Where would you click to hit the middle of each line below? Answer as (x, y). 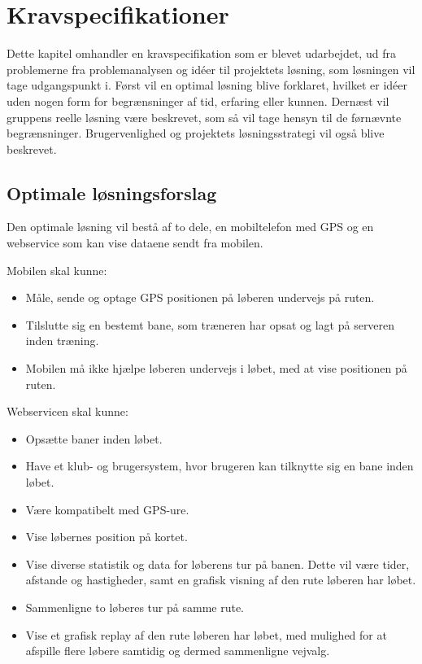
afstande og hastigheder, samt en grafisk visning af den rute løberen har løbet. (221, 580)
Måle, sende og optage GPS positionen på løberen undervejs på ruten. (200, 297)
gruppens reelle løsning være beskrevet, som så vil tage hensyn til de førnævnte (204, 117)
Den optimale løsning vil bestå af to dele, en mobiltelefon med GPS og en (190, 227)
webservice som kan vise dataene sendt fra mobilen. (135, 243)
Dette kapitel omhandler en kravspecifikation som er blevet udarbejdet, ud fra (201, 53)
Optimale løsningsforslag (112, 192)
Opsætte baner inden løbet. (94, 438)
